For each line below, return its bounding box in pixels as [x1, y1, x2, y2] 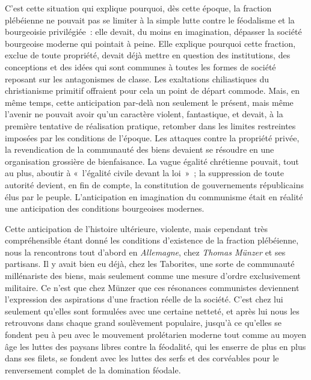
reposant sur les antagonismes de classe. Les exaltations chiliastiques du [5, 72, 269, 85]
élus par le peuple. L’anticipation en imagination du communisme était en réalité [5, 190, 303, 203]
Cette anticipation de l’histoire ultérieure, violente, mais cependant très [5, 222, 268, 234]
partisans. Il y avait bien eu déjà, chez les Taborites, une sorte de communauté [5, 257, 295, 270]
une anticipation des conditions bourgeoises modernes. [5, 202, 205, 215]
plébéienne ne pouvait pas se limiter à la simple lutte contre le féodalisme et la [5, 13, 295, 26]
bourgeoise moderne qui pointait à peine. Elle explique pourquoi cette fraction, [5, 37, 296, 49]
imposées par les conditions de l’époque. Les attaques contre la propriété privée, [5, 131, 300, 144]
